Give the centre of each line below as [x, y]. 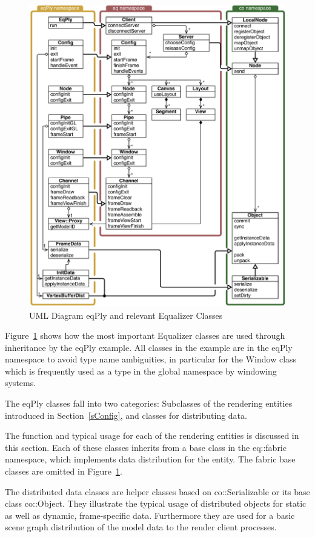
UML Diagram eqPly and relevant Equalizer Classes [126, 315]
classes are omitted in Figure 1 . [64, 471]
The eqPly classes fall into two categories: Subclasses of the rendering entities [149, 403]
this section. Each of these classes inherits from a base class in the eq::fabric [146, 447]
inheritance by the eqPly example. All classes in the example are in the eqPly [149, 347]
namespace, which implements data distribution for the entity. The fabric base [150, 459]
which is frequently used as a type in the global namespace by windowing [141, 371]
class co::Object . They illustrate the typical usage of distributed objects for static [156, 503]
